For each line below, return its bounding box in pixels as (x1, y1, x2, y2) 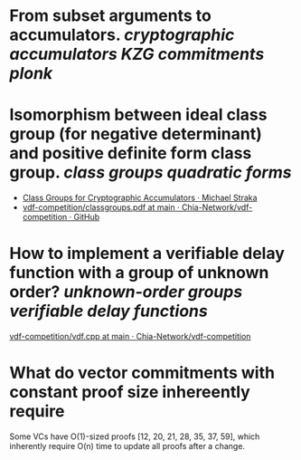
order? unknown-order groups (9, 282, 243, 302)
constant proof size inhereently (9, 382, 250, 403)
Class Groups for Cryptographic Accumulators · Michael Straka (22, 192, 258, 204)
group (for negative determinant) (9, 124, 262, 145)
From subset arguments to (9, 5, 212, 26)
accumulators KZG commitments (9, 44, 265, 64)
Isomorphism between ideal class (9, 105, 268, 125)
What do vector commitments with (9, 363, 276, 383)
